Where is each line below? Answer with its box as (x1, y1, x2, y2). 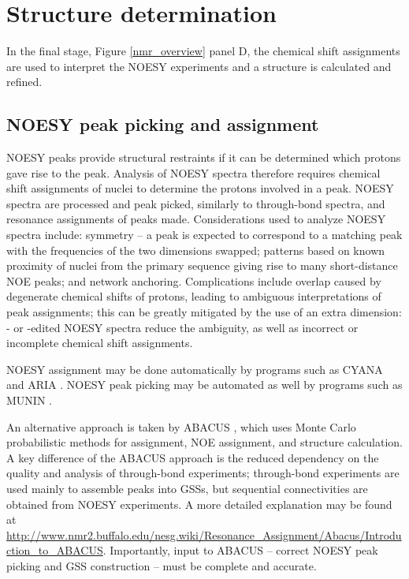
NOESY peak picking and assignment (6, 112, 319, 136)
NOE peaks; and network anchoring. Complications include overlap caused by (6, 272, 381, 289)
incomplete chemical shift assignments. (6, 334, 193, 351)
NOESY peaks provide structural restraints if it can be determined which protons (6, 149, 401, 166)
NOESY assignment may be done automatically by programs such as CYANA (6, 360, 383, 377)
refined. (6, 73, 43, 90)
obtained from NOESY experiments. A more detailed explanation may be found (6, 495, 392, 512)
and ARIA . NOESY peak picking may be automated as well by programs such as (6, 376, 403, 393)
